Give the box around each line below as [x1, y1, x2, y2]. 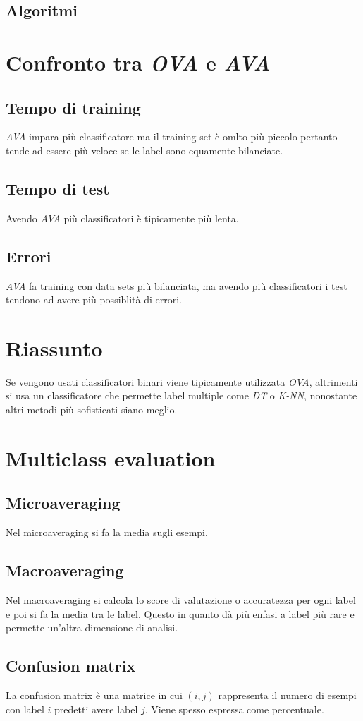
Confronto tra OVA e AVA [6, 47, 271, 77]
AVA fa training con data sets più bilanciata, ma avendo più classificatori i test [6, 278, 347, 293]
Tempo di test [6, 177, 110, 199]
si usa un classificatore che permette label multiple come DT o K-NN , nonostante [6, 388, 357, 403]
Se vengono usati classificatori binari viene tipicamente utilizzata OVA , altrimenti [6, 374, 358, 389]
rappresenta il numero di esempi [218, 688, 357, 702]
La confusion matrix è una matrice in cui [6, 688, 183, 702]
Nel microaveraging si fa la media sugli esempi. [6, 525, 208, 540]
